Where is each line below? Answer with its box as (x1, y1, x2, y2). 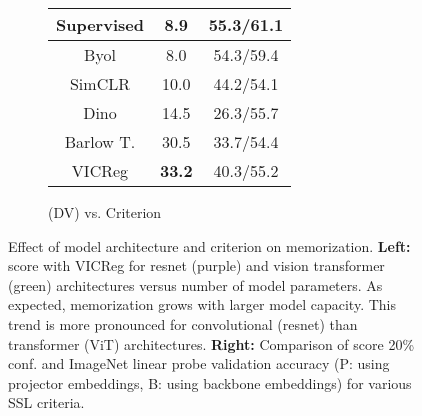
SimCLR (69, 72, 130, 95)
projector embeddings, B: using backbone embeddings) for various (8, 372, 412, 393)
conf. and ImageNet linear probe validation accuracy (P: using (8, 353, 390, 374)
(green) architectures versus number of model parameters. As (8, 274, 383, 295)
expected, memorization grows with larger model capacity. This (8, 294, 397, 315)
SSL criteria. (8, 392, 85, 413)
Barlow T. (64, 130, 136, 153)
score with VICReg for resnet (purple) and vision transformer (8, 255, 385, 276)
